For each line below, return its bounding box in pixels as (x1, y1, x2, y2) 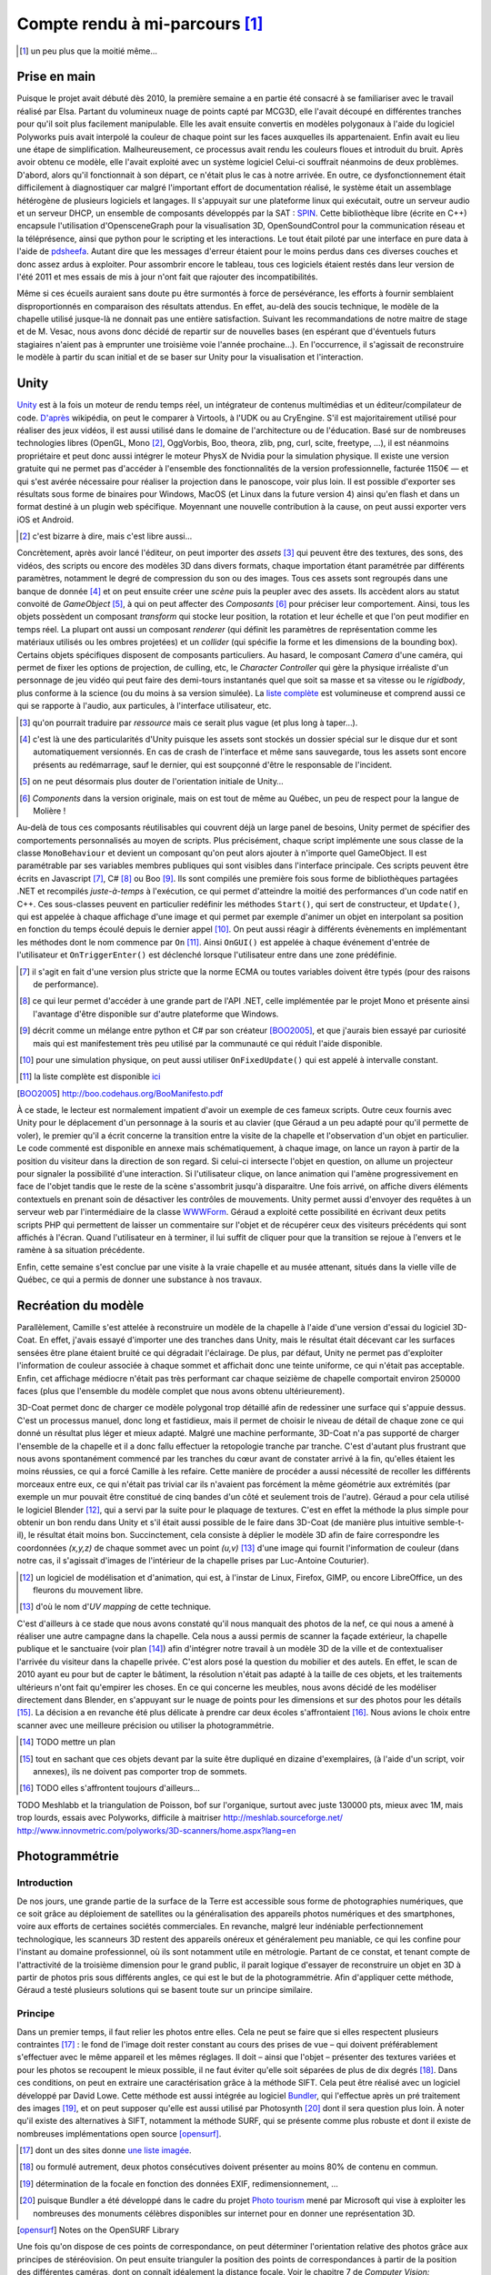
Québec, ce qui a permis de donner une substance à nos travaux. (16, 1274, 263, 1285)
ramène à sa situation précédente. (16, 1245, 145, 1256)
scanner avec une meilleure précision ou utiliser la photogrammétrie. (16, 1720, 275, 1731)
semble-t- (426, 1516, 466, 1528)
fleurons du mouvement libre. (33, 1584, 144, 1595)
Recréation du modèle (16, 1298, 145, 1313)
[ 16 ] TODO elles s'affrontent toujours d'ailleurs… (19, 1783, 200, 1794)
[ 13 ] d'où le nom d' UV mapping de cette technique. (19, 1602, 212, 1613)
